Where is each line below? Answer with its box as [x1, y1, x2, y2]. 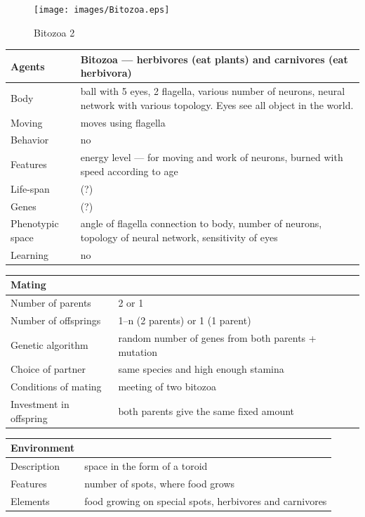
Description [11, 459, 60, 473]
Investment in [11, 397, 69, 411]
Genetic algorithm [11, 337, 88, 352]
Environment [11, 440, 75, 455]
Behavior [11, 132, 49, 147]
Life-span [11, 181, 50, 196]
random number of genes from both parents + [118, 331, 317, 345]
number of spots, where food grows [84, 476, 235, 490]
